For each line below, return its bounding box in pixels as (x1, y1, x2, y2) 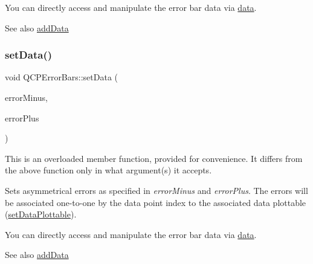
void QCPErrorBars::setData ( (5, 71, 118, 83)
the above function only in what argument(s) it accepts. (5, 164, 212, 176)
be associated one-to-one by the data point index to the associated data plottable (5, 196, 306, 208)
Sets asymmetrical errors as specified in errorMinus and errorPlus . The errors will (5, 184, 308, 196)
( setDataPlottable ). (5, 208, 77, 221)
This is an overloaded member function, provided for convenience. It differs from (5, 152, 303, 164)
